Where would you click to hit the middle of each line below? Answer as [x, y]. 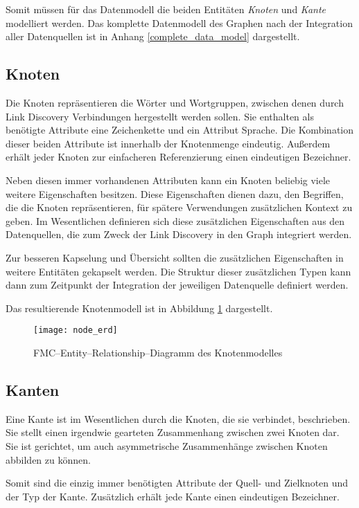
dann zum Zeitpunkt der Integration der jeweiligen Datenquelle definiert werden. [177, 285]
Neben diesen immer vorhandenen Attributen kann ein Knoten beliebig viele [168, 180]
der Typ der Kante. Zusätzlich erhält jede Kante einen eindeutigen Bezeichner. [173, 496]
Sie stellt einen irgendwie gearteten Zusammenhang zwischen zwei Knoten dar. [173, 432]
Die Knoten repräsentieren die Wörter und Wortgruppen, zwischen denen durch [175, 102]
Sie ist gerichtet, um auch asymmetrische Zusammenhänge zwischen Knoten [167, 445]
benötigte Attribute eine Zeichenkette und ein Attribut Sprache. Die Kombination [180, 130]
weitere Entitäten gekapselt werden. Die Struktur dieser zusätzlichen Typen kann [178, 271]
